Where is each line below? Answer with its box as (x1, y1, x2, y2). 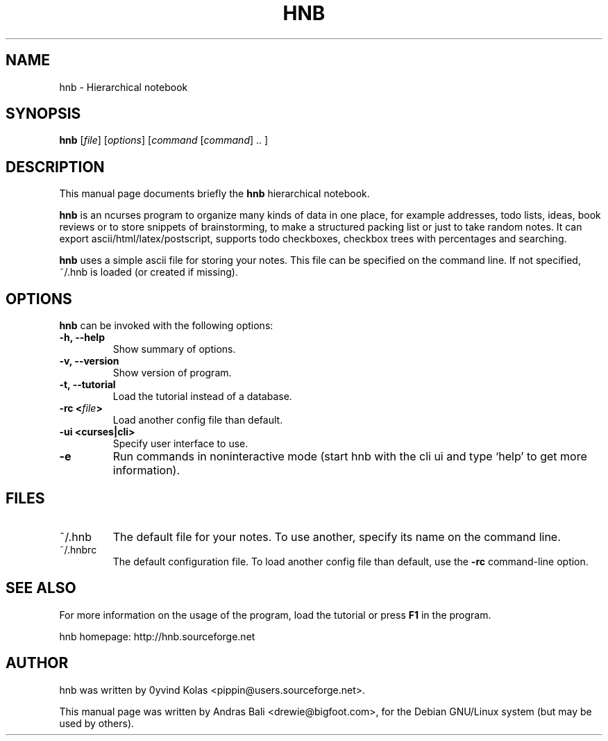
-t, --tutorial (59, 378, 116, 391)
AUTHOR (6, 654, 69, 672)
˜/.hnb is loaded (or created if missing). (59, 266, 238, 278)
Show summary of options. (112, 343, 236, 356)
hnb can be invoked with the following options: (59, 319, 273, 332)
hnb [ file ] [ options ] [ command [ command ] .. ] (59, 134, 269, 147)
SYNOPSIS (6, 105, 81, 123)
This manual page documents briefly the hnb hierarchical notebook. (59, 188, 370, 200)
